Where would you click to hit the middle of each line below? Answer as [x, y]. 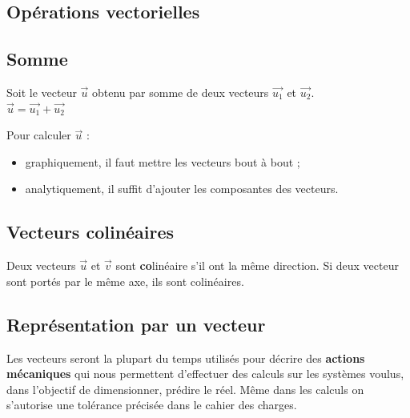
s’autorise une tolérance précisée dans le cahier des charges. [152, 405]
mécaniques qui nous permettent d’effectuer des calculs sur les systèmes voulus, [205, 374]
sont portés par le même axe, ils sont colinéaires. [125, 281]
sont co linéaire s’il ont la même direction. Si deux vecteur [257, 265]
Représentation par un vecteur [136, 324]
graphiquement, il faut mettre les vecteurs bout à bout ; [163, 161]
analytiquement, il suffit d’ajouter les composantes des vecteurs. [182, 189]
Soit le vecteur [42, 92]
